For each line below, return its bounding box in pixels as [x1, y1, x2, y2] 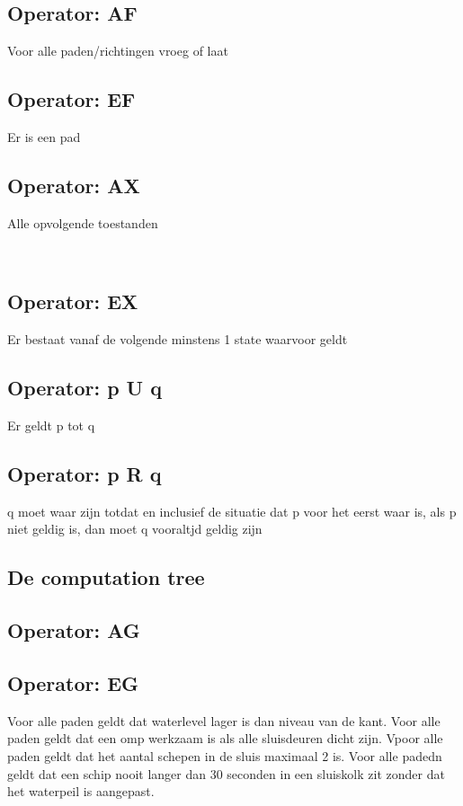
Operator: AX [7, 171, 140, 199]
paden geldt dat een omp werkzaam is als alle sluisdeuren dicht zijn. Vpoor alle [7, 729, 443, 748]
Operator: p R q [7, 459, 162, 487]
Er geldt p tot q [7, 415, 95, 434]
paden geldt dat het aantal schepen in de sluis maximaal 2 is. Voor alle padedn [7, 746, 442, 765]
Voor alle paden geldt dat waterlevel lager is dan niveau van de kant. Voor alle [7, 711, 441, 730]
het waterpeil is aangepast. [7, 782, 155, 801]
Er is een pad [7, 128, 81, 146]
